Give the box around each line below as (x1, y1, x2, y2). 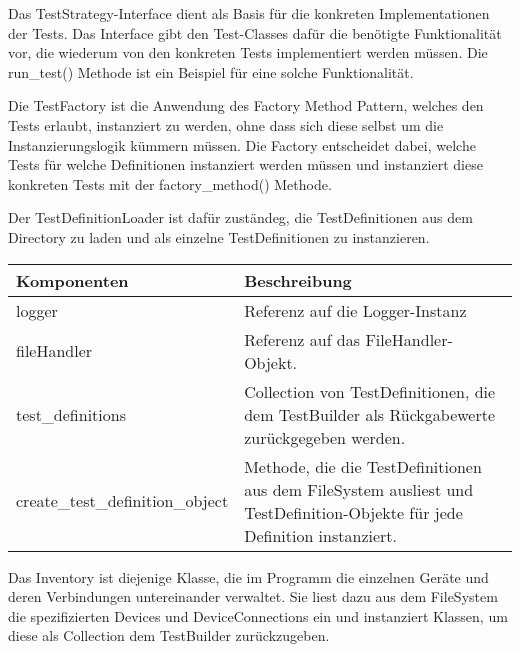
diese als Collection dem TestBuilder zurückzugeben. (8, 625, 330, 646)
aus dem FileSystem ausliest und (244, 477, 474, 501)
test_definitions (16, 402, 126, 426)
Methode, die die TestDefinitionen (244, 454, 482, 478)
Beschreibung (244, 268, 352, 292)
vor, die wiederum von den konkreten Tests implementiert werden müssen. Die (8, 42, 488, 63)
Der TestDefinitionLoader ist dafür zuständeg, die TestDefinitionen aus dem (8, 207, 473, 228)
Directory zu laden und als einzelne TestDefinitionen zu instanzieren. (8, 226, 430, 247)
